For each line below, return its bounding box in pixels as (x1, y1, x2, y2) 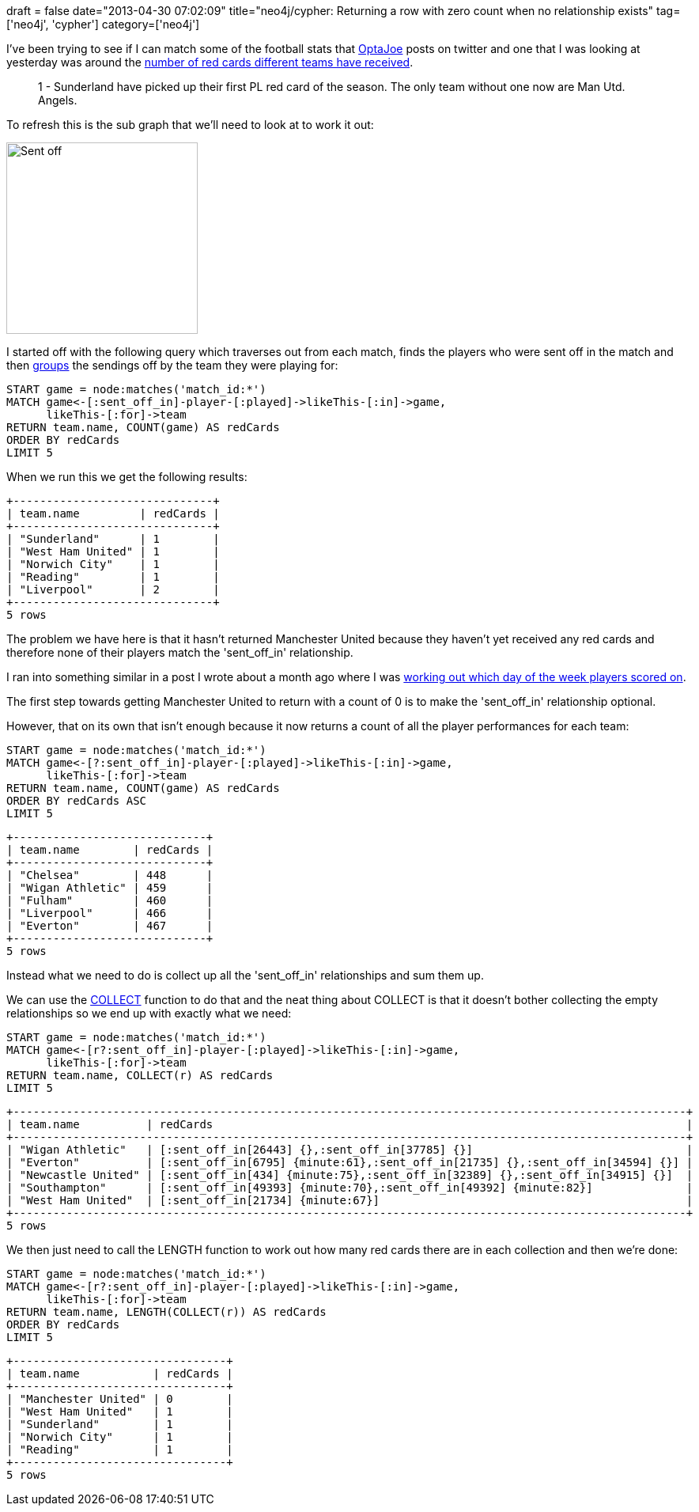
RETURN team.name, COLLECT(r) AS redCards (6, 1069, 274, 1082)
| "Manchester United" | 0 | (6, 1393, 233, 1405)
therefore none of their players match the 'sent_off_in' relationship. (6, 646, 353, 659)
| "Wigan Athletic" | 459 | (6, 881, 213, 894)
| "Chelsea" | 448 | (6, 869, 213, 881)
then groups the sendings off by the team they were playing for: (6, 358, 338, 372)
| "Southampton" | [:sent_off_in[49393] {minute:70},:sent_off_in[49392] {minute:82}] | (6, 1181, 693, 1194)
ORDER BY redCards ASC (6, 794, 147, 807)
